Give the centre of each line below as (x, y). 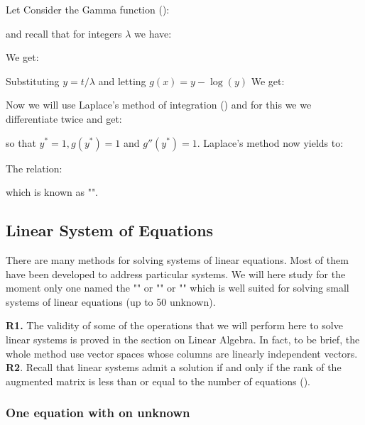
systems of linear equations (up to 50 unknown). (111, 301)
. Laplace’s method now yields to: (270, 142)
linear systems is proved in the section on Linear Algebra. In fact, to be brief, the (183, 339)
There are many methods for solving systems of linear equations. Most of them (177, 259)
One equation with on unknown (98, 413)
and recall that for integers (64, 33)
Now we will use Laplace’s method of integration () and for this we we (159, 105)
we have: (153, 33)
